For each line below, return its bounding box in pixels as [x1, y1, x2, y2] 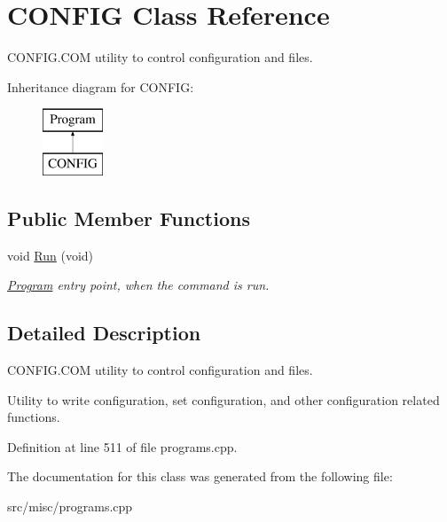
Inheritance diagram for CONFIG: [7, 77, 194, 96]
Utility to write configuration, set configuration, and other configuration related [7, 390, 440, 409]
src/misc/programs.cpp [7, 497, 133, 516]
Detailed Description [7, 319, 201, 347]
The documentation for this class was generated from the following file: [7, 467, 393, 486]
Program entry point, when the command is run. [7, 276, 270, 294]
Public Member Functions [7, 204, 250, 231]
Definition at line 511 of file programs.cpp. [7, 437, 238, 456]
